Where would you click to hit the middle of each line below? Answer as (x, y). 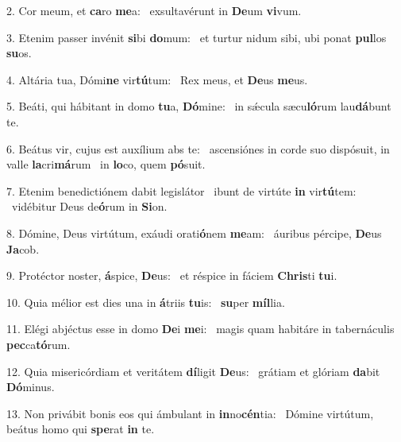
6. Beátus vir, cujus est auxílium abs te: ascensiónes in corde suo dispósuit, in (198, 148)
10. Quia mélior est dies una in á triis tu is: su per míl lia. (146, 302)
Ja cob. (23, 248)
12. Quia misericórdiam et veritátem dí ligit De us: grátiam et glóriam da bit (193, 371)
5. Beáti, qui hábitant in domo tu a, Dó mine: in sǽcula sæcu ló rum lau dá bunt (199, 106)
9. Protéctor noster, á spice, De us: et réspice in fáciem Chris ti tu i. (172, 275)
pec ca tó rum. (39, 344)
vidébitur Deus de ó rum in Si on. (89, 206)
